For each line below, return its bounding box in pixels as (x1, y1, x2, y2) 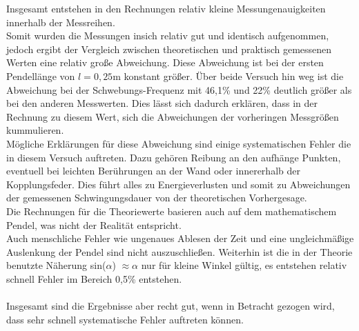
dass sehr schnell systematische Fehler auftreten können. (6, 312, 244, 326)
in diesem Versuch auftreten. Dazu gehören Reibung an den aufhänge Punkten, (6, 150, 341, 164)
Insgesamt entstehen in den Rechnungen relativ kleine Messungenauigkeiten (6, 1, 326, 15)
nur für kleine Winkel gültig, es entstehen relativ (141, 258, 347, 272)
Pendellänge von (6, 68, 75, 83)
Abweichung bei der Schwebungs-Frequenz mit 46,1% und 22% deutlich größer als (6, 82, 352, 97)
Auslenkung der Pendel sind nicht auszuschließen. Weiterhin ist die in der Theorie (6, 244, 353, 259)
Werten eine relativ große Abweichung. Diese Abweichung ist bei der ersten (6, 55, 324, 70)
